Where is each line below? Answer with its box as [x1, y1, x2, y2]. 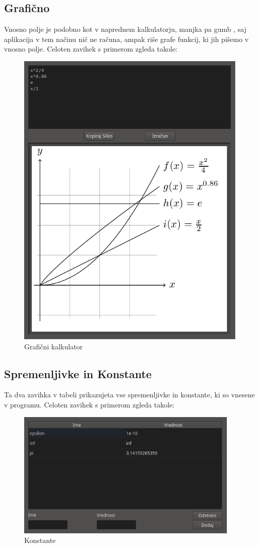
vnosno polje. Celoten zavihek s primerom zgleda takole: [4, 43, 177, 54]
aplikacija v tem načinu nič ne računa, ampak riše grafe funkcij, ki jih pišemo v [4, 33, 249, 44]
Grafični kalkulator [24, 341, 83, 351]
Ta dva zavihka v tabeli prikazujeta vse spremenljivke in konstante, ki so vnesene [4, 389, 255, 400]
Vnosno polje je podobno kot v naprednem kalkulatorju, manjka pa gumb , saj [4, 24, 246, 34]
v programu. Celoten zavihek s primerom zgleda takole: [4, 399, 175, 409]
